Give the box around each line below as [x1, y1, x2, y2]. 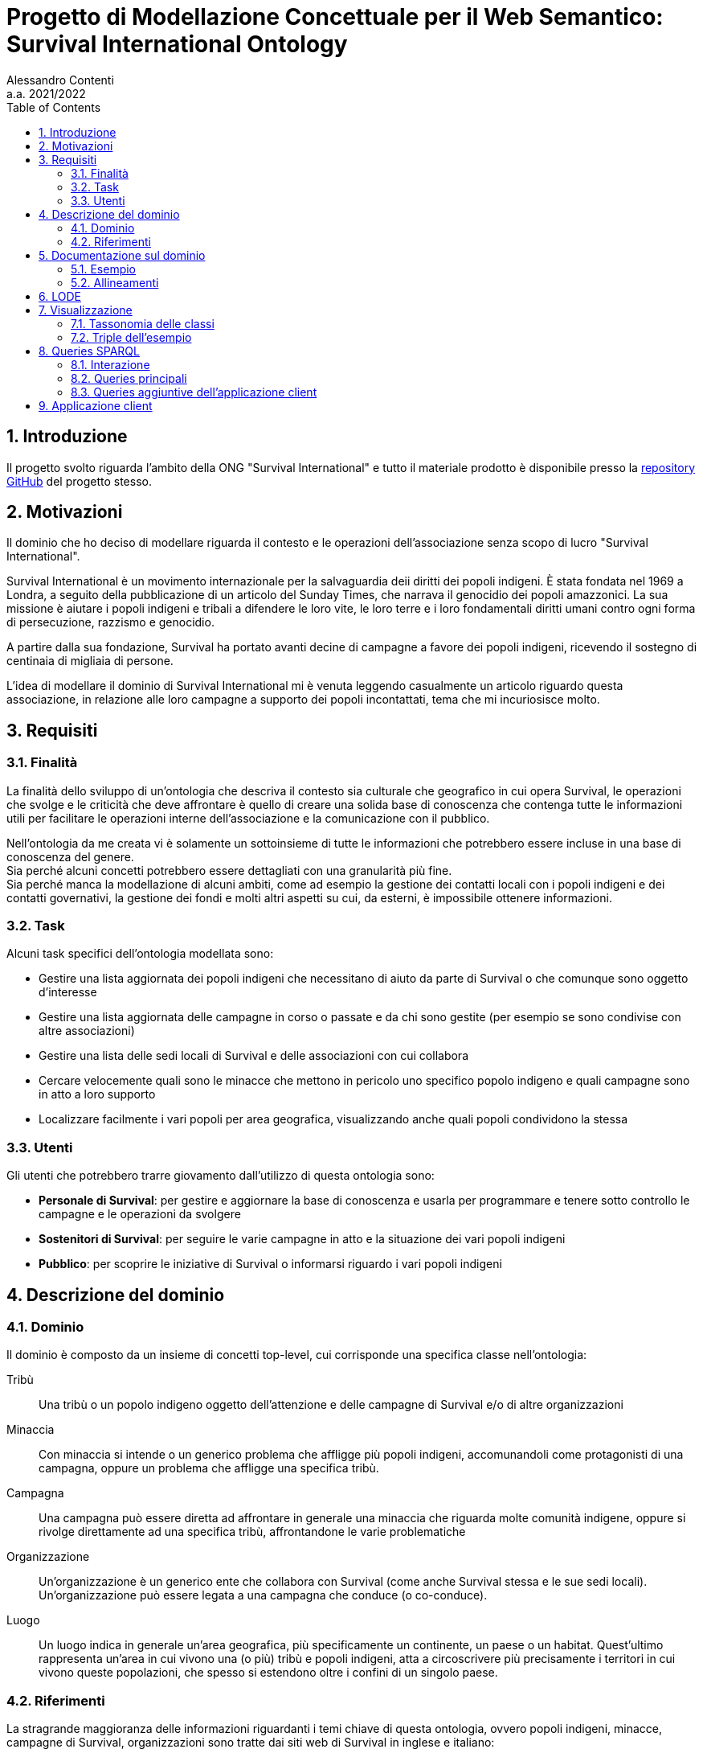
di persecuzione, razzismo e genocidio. [6, 615, 215, 630]
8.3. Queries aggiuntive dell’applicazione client [71, 384, 317, 399]
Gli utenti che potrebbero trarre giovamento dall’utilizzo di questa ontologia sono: [6, 1168, 435, 1183]
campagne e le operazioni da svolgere [39, 1207, 241, 1221]
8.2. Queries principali [71, 371, 187, 385]
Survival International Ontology [6, 31, 348, 58]
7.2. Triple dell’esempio [71, 330, 192, 344]
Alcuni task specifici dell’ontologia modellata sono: [6, 946, 274, 961]
